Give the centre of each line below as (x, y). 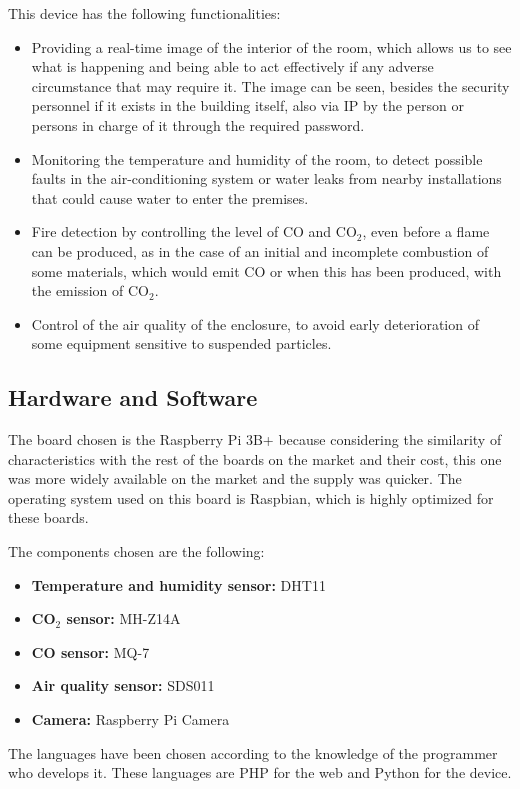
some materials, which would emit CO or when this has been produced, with (266, 270)
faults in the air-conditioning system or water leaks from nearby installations (266, 178)
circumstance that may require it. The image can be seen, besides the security (270, 85)
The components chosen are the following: (136, 551)
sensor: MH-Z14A (123, 618)
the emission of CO (90, 290)
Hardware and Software (133, 397)
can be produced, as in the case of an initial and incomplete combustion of (260, 250)
